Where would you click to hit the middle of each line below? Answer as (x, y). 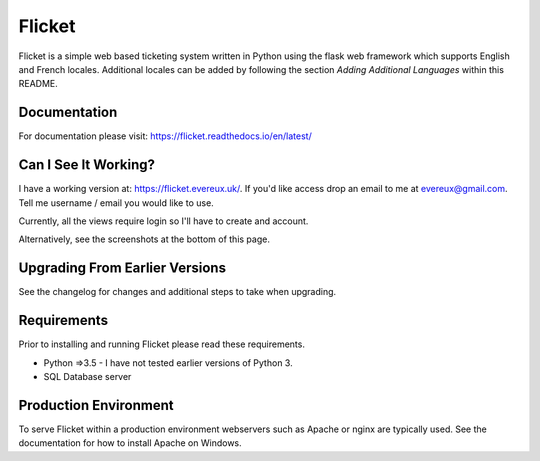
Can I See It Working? (86, 165)
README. (38, 84)
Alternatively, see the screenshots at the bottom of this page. (144, 239)
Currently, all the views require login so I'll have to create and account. (163, 221)
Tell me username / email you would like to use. (116, 202)
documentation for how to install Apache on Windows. (130, 443)
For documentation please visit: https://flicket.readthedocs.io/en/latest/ (165, 136)
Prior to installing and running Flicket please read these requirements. (161, 344)
